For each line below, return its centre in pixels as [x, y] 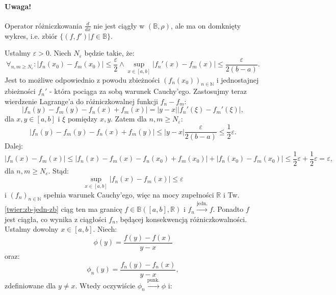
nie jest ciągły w [119, 25]
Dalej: [14, 146]
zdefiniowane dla [30, 285]
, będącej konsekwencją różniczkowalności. [181, 219]
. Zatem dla [129, 119]
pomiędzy [83, 119]
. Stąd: [59, 170]
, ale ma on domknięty [206, 25]
